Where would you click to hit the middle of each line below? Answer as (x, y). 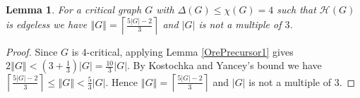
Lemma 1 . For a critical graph (74, 9)
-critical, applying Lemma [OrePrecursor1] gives (190, 51)
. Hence (122, 81)
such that (296, 9)
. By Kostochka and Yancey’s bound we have (224, 65)
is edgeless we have (47, 24)
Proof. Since (32, 51)
